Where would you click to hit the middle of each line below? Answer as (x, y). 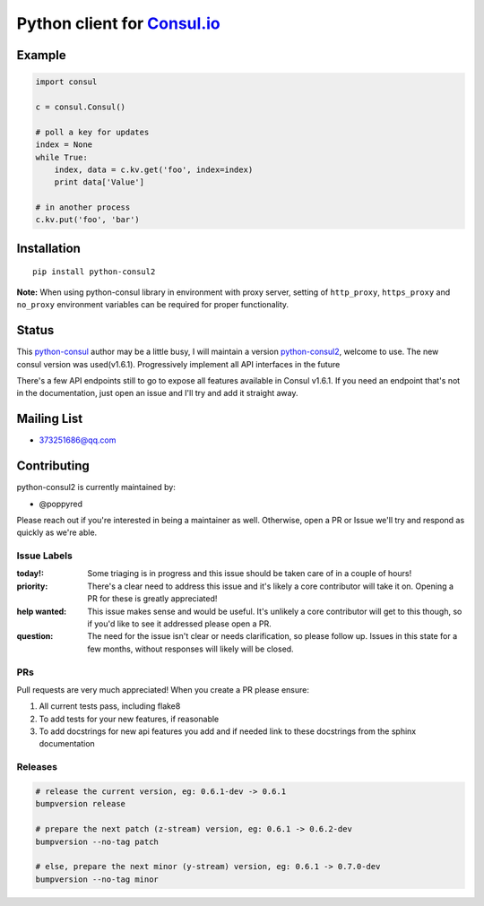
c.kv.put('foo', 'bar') (88, 220)
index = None (64, 145)
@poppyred (60, 504)
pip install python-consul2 (94, 272)
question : (35, 636)
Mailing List (50, 419)
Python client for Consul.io (118, 23)
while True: (62, 157)
